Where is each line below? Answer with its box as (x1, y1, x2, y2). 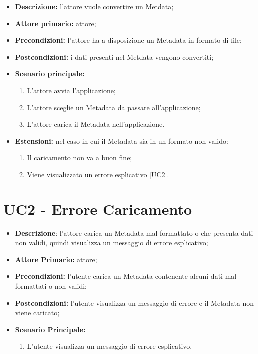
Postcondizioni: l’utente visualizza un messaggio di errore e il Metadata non (15, 297, 254, 308)
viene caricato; (15, 307, 60, 318)
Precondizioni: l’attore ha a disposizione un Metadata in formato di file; (15, 35, 242, 45)
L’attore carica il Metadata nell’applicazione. (27, 119, 165, 129)
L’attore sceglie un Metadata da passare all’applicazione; (27, 102, 201, 112)
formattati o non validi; (15, 281, 87, 291)
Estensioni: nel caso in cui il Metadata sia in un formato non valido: (15, 135, 228, 146)
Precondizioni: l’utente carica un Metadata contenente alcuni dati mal (15, 271, 237, 281)
